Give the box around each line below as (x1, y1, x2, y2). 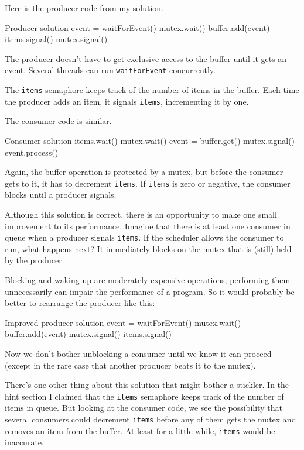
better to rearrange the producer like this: (5, 297, 155, 309)
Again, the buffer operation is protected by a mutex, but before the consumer (5, 166, 283, 178)
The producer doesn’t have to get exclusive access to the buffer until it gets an (5, 52, 287, 64)
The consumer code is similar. (5, 115, 112, 127)
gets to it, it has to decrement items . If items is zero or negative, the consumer (5, 177, 291, 189)
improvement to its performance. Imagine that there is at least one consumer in (5, 219, 291, 232)
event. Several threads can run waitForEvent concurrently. (5, 64, 216, 76)
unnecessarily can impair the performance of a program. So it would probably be (5, 285, 295, 297)
